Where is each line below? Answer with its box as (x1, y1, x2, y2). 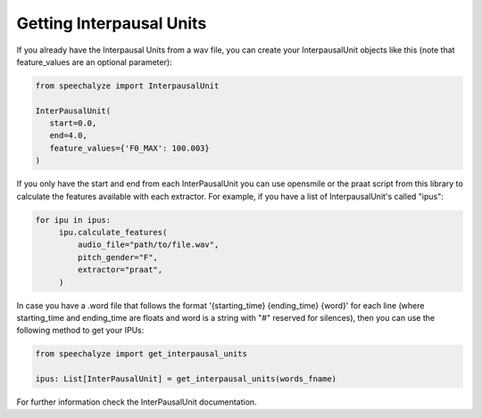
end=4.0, (49, 130, 88, 141)
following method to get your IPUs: (16, 325, 145, 336)
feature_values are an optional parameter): (16, 56, 173, 67)
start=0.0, (49, 119, 97, 128)
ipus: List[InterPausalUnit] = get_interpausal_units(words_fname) (35, 374, 337, 384)
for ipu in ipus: (35, 215, 112, 225)
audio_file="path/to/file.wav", (77, 240, 220, 250)
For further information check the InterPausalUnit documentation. (16, 397, 258, 407)
